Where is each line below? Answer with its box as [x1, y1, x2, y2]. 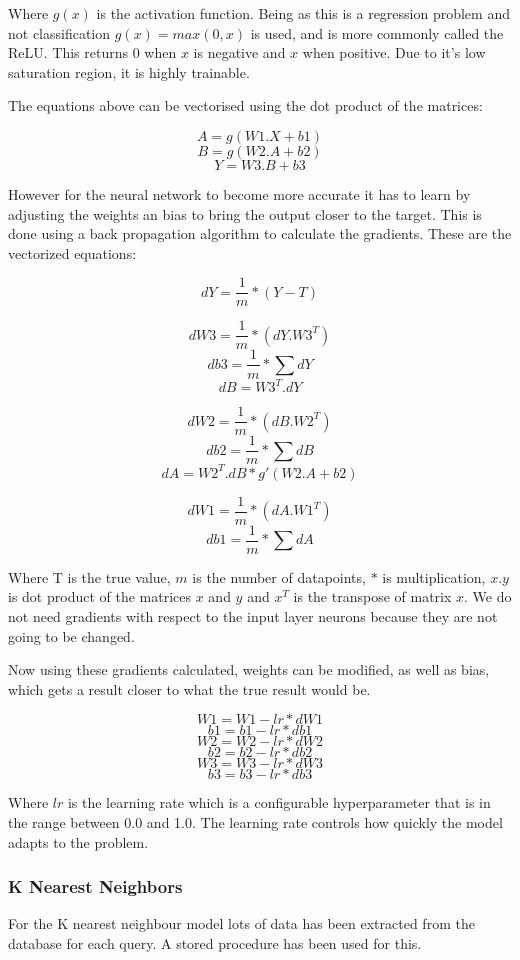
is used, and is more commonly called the [250, 22, 504, 43]
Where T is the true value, [8, 566, 171, 587]
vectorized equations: [8, 242, 137, 263]
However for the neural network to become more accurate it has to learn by [8, 183, 471, 204]
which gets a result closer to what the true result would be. [8, 678, 371, 699]
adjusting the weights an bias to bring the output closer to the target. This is [8, 203, 482, 224]
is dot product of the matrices [8, 586, 192, 607]
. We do [464, 586, 512, 607]
